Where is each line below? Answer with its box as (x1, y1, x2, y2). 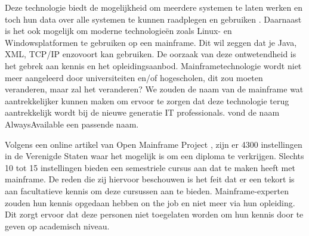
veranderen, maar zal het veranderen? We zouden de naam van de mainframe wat (5, 83, 304, 95)
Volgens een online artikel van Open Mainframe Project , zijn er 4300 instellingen (5, 138, 302, 150)
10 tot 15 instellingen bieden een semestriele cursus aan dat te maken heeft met (5, 161, 295, 173)
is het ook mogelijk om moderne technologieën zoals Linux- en (5, 24, 232, 37)
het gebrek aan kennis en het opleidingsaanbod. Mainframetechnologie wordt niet (5, 59, 302, 72)
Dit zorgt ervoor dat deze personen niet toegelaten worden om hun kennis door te (5, 208, 304, 221)
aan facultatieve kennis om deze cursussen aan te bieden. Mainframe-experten (5, 184, 289, 197)
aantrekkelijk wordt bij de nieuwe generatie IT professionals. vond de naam (5, 106, 280, 119)
